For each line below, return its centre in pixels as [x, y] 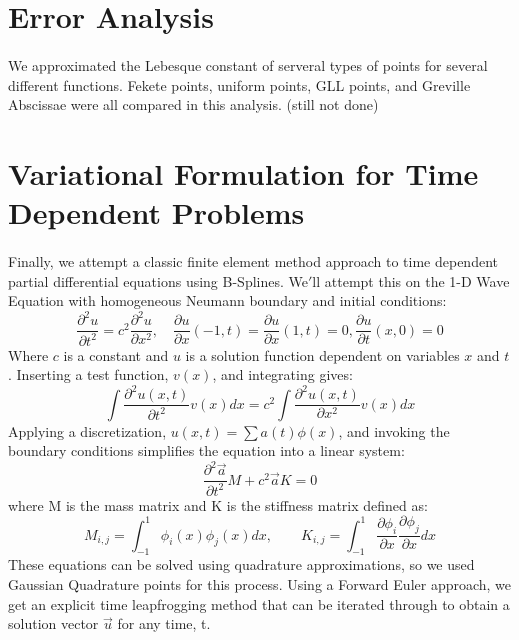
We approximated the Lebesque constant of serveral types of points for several [248, 64]
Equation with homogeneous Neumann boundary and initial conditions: [227, 300]
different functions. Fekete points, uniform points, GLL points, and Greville [239, 84]
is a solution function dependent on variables [322, 354]
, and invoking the [394, 430]
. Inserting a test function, [88, 374]
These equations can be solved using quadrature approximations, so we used [241, 564]
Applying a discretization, [87, 430]
